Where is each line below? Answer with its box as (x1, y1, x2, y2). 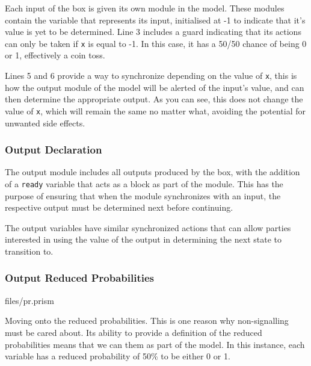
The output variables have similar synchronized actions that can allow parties (5, 221, 291, 234)
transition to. (5, 244, 54, 257)
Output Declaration (5, 142, 102, 157)
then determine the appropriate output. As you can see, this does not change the (5, 93, 303, 105)
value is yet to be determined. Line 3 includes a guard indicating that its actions (5, 25, 301, 38)
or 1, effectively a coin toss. (5, 49, 105, 61)
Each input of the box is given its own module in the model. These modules (5, 2, 285, 14)
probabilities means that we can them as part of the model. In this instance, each (5, 338, 305, 350)
